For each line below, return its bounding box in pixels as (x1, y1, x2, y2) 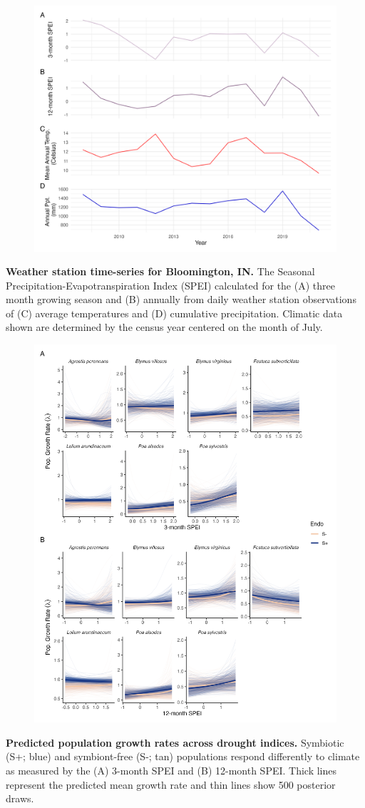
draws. (6, 791, 34, 806)
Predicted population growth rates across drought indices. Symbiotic (6, 735, 344, 750)
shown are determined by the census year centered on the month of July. (6, 319, 323, 334)
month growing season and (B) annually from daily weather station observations (6, 292, 356, 307)
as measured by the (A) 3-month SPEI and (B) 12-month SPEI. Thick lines (6, 762, 337, 777)
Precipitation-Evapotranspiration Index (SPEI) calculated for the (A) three (6, 277, 335, 292)
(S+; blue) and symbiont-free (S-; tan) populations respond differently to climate (6, 749, 360, 764)
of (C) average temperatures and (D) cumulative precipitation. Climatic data (6, 305, 343, 320)
